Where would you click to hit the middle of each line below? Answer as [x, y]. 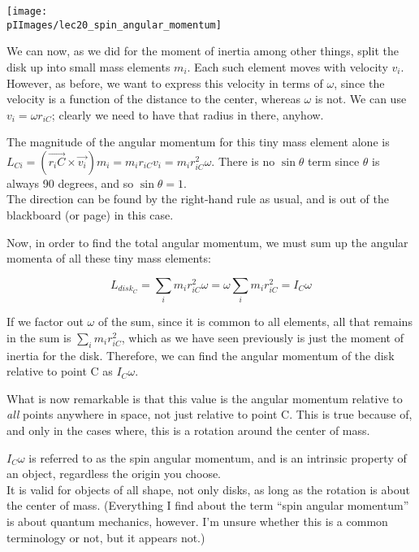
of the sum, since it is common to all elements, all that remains [255, 322]
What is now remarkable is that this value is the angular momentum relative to [205, 398]
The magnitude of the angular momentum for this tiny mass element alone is [198, 142]
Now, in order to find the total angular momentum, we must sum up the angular [207, 242]
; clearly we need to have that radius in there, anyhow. [188, 114]
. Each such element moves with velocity [287, 66]
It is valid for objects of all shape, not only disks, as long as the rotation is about [208, 489]
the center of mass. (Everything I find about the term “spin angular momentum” [208, 505]
